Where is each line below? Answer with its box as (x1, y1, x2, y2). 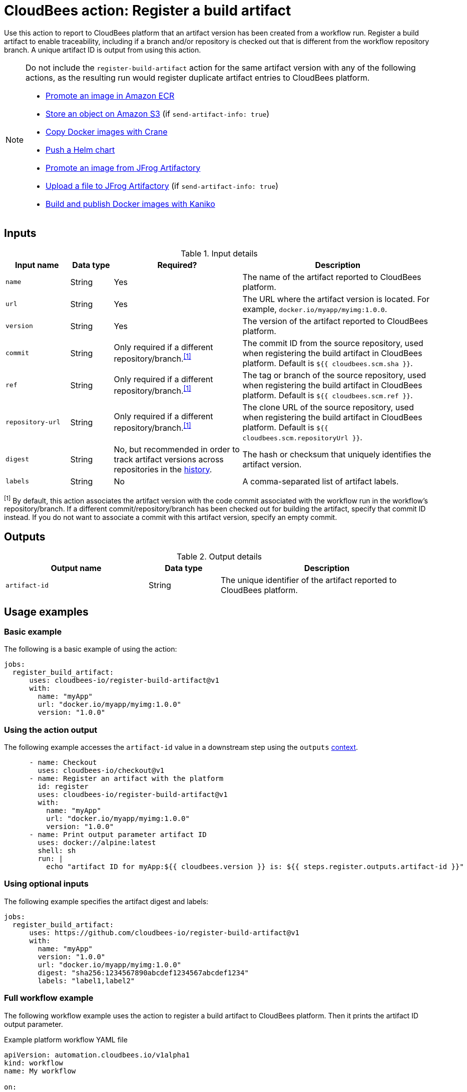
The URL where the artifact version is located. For (242, 294, 429, 304)
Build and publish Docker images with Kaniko (46, 198, 215, 209)
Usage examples (4, 605, 89, 618)
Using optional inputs (4, 879, 89, 889)
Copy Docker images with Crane (46, 126, 168, 137)
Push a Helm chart (46, 144, 115, 155)
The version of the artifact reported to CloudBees (242, 316, 428, 326)
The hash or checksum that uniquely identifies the (242, 449, 431, 459)
